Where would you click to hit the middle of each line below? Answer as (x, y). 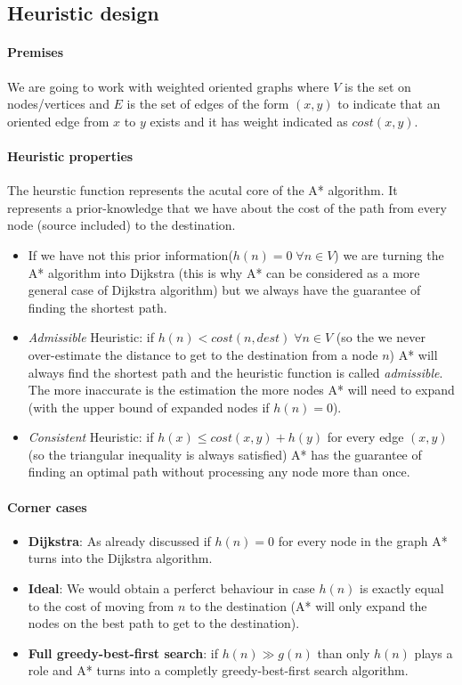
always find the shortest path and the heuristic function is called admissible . (235, 372)
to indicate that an (389, 104)
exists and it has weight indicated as (249, 121)
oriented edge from (58, 121)
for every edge (365, 437)
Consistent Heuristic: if (91, 437)
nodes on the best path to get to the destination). (164, 623)
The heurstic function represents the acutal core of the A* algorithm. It (203, 190)
